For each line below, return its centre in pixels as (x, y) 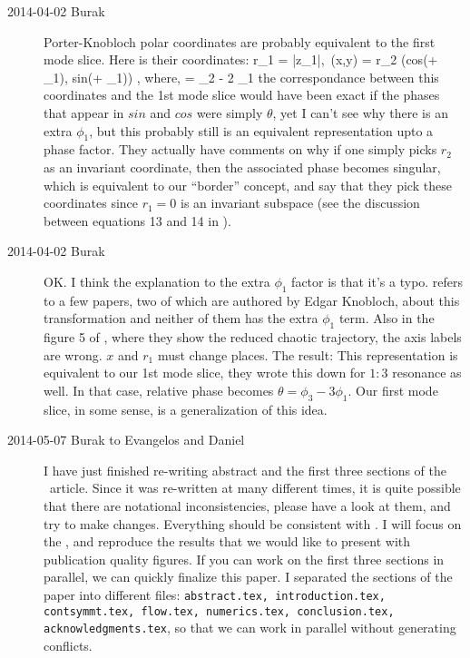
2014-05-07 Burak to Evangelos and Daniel (126, 440)
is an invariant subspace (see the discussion (300, 203)
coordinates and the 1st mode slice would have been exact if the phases (242, 95)
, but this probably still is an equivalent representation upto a (261, 130)
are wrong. (73, 354)
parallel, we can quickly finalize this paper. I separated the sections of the (248, 577)
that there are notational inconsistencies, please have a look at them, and (247, 506)
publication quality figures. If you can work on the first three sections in (244, 559)
